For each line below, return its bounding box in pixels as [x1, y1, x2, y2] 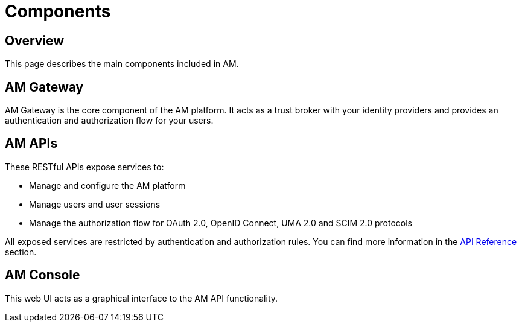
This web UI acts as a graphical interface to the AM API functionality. [5, 293, 278, 303]
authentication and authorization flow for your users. [5, 115, 214, 126]
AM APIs [5, 136, 58, 151]
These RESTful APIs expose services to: [5, 161, 164, 172]
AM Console [5, 267, 80, 283]
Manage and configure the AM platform [29, 180, 186, 191]
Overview [5, 33, 65, 48]
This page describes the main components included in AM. [5, 59, 239, 69]
